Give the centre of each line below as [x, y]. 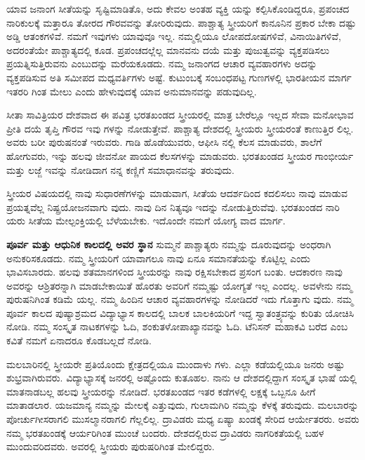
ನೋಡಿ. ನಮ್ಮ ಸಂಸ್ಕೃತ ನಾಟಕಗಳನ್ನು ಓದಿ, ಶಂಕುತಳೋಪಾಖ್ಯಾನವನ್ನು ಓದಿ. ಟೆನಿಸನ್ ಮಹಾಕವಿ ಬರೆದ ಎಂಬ [177, 326]
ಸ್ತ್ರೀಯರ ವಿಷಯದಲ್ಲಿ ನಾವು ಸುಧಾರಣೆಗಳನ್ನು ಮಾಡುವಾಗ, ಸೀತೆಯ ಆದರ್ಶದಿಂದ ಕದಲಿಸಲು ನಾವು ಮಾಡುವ [177, 193]
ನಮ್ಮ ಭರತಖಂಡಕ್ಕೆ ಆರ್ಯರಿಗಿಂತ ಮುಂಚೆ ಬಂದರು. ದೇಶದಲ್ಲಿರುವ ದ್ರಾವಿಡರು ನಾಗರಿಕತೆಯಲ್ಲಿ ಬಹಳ [165, 432]
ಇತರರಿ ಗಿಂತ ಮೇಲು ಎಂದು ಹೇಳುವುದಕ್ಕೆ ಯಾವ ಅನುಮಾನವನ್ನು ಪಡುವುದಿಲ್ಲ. [132, 91]
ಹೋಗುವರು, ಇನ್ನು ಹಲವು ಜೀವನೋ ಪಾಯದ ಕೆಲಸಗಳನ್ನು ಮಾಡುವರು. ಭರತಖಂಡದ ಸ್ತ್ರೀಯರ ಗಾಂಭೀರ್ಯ [180, 155]
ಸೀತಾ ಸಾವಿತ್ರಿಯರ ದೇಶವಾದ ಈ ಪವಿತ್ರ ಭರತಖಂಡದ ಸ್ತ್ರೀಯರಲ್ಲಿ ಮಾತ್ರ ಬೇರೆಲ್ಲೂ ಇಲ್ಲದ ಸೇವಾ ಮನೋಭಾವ [180, 115]
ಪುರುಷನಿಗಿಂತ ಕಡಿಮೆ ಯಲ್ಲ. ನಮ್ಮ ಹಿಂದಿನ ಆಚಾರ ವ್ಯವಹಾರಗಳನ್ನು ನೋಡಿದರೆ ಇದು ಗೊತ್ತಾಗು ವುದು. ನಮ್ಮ [180, 299]
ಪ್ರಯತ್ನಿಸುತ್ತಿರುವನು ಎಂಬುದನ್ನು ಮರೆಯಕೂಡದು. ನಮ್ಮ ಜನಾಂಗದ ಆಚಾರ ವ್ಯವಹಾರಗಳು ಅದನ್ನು [162, 63]
